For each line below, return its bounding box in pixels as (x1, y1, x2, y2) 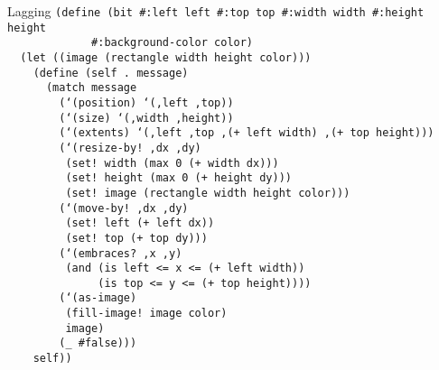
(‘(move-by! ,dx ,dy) (59, 201, 189, 215)
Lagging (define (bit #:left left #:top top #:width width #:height (7, 2, 425, 20)
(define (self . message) (33, 66, 189, 79)
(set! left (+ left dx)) (65, 217, 215, 230)
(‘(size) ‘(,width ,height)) (59, 111, 234, 125)
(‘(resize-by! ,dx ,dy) (59, 141, 201, 154)
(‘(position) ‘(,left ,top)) (59, 96, 234, 109)
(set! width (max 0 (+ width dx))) (65, 156, 279, 170)
